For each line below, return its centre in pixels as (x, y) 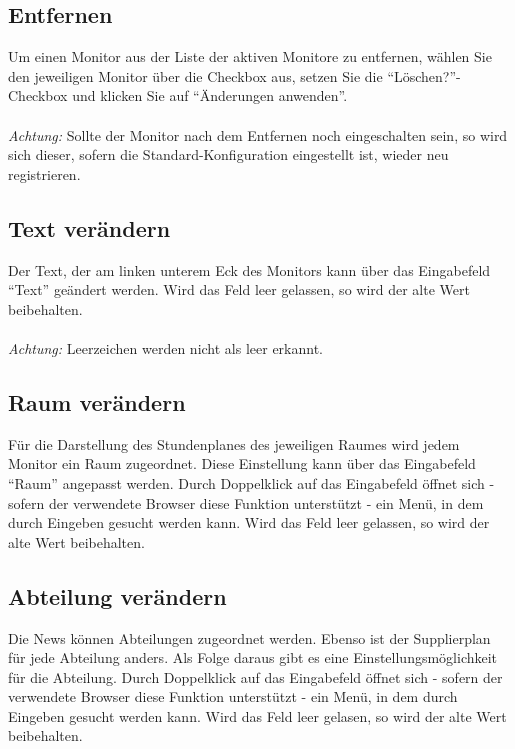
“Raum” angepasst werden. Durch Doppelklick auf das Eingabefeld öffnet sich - (251, 482)
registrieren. (44, 173)
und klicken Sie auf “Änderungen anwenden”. (210, 95)
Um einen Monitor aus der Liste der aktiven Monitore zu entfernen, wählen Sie (250, 56)
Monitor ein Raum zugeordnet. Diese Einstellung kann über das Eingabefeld (242, 463)
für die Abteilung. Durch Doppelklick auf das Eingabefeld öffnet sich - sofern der (255, 676)
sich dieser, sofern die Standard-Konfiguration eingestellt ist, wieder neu (228, 154)
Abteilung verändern (117, 595)
